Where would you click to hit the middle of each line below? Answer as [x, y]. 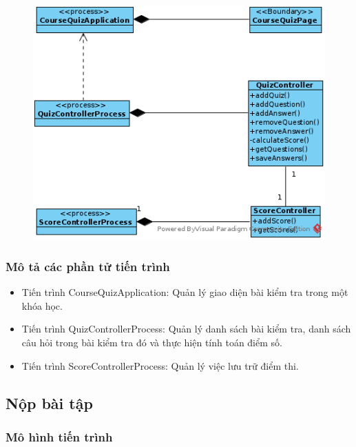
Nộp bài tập [49, 403]
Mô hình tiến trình [59, 436]
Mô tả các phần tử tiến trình [88, 266]
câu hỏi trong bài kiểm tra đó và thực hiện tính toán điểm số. [152, 342]
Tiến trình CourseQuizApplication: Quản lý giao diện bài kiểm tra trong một [185, 292]
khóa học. [42, 305]
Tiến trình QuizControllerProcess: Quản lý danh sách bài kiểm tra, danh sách [186, 329]
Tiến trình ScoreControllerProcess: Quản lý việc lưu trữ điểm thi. [160, 365]
